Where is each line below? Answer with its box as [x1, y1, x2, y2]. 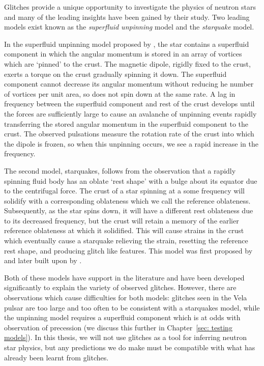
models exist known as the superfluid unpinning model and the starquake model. [4, 21, 254, 32]
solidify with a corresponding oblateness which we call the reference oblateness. [4, 195, 251, 206]
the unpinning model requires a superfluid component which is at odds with [4, 312, 241, 323]
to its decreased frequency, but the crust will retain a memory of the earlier [4, 215, 239, 226]
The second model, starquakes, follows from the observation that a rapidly [4, 165, 236, 176]
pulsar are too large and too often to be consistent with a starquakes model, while [4, 302, 260, 313]
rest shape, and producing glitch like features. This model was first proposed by [4, 245, 253, 256]
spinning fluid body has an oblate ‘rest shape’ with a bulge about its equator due [4, 175, 257, 186]
